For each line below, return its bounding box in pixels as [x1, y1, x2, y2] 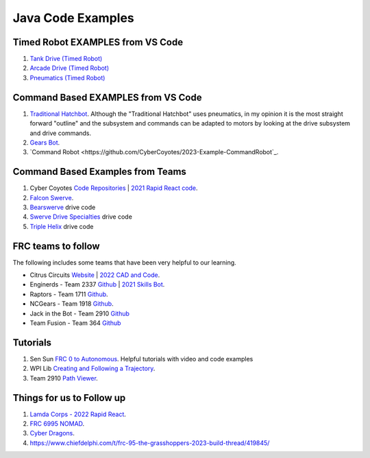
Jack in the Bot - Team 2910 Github [29, 309, 130, 317]
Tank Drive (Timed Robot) [29, 55, 103, 63]
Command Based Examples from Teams [12, 166, 186, 178]
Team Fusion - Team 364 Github [29, 319, 121, 327]
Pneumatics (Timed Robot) [29, 73, 106, 82]
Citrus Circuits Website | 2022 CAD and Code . [29, 271, 160, 279]
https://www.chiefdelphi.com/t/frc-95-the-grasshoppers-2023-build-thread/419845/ [29, 439, 270, 447]
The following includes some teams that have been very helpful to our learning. [12, 258, 236, 267]
